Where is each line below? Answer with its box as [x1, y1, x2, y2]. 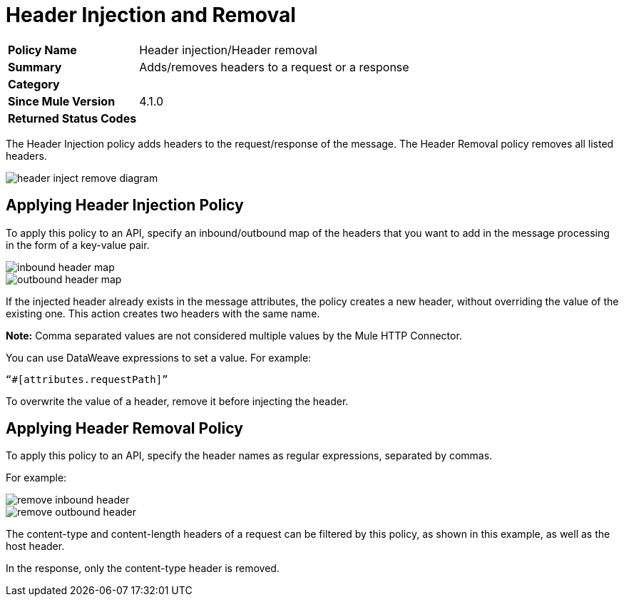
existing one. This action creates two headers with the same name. [6, 307, 320, 320]
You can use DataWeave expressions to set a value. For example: [6, 351, 312, 364]
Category [8, 76, 60, 91]
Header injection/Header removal [139, 42, 317, 57]
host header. [6, 540, 65, 553]
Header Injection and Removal [6, 3, 296, 27]
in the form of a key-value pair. [6, 238, 150, 251]
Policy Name [8, 42, 77, 57]
